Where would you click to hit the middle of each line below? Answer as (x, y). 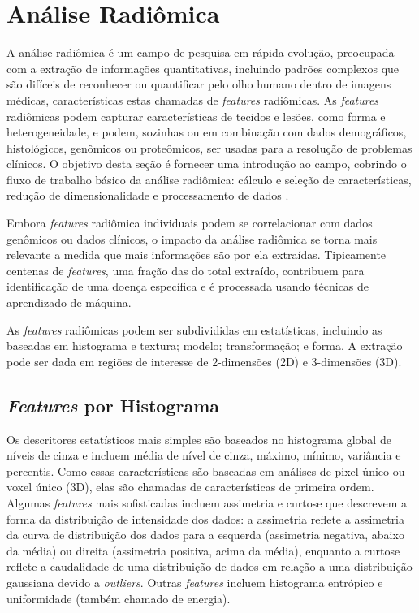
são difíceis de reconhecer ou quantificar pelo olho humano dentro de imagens (199, 84)
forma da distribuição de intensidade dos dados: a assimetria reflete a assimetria (206, 518)
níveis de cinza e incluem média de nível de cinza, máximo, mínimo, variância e (204, 455)
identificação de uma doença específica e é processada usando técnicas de (188, 286)
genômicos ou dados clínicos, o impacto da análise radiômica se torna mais (192, 238)
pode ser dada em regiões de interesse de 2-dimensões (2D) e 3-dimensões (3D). (204, 361)
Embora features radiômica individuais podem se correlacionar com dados (190, 223)
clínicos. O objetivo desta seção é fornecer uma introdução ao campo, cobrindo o (207, 164)
